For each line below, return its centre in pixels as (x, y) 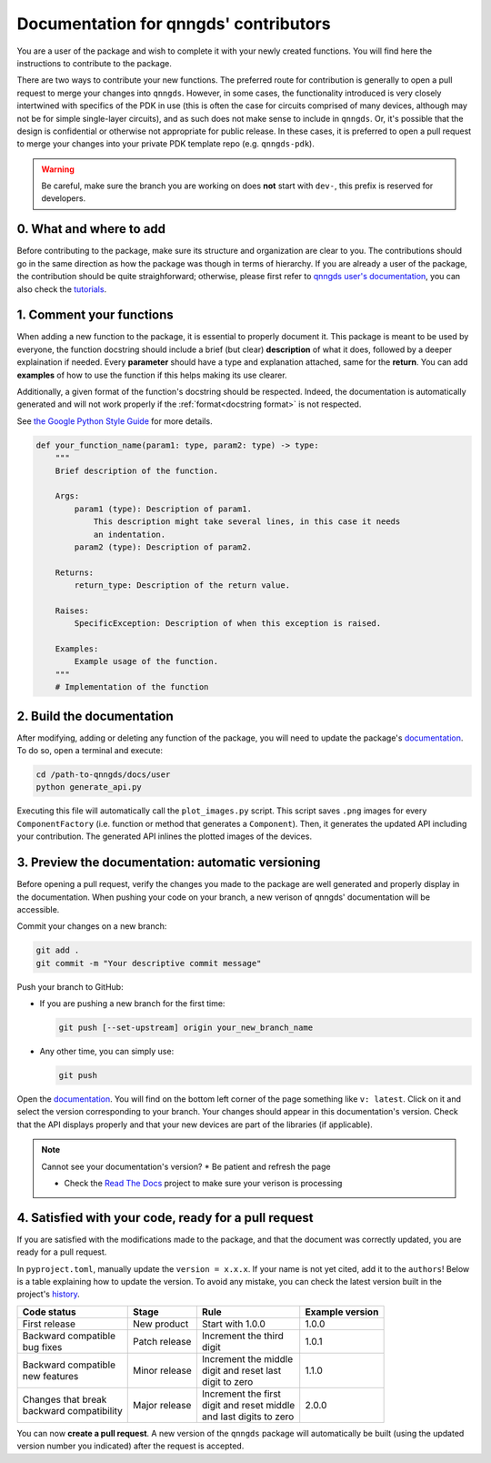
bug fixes (42, 1347)
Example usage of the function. (146, 661)
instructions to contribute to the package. (94, 63)
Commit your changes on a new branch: (92, 926)
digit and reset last (241, 1370)
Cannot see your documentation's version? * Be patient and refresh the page (186, 1166)
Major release (162, 1405)
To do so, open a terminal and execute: (90, 751)
